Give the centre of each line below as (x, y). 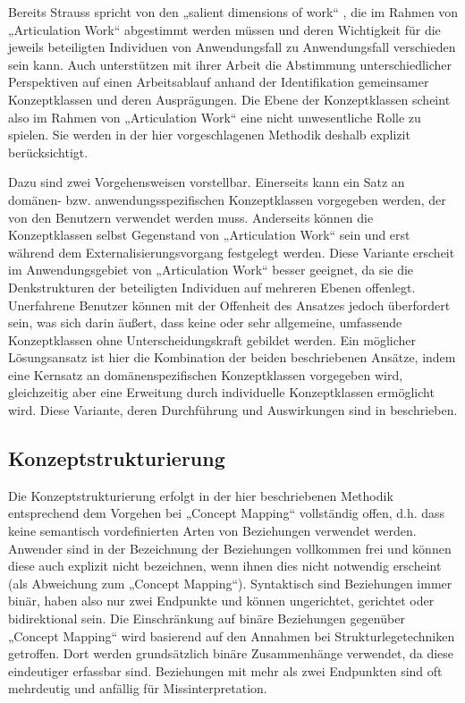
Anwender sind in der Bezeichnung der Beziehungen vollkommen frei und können (230, 548)
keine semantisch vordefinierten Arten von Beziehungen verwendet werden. (212, 531)
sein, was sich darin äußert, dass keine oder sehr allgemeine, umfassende (205, 322)
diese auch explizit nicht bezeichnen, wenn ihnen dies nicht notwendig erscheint (225, 566)
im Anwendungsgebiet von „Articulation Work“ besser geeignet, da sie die (211, 270)
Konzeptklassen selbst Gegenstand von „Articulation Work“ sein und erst (209, 235)
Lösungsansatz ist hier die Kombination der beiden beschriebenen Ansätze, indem (232, 357)
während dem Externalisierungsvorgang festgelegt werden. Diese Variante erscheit (232, 252)
